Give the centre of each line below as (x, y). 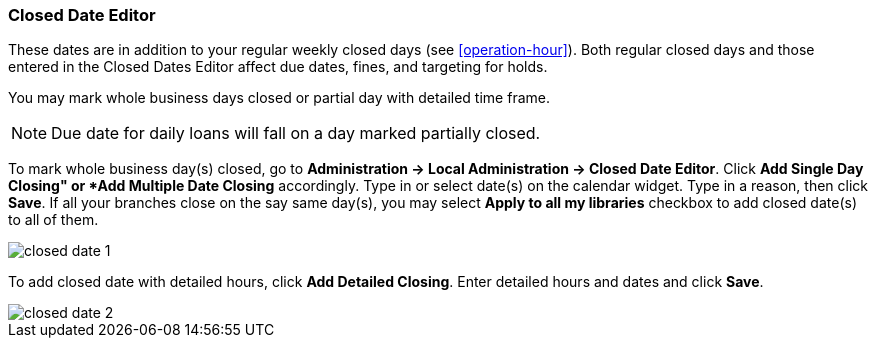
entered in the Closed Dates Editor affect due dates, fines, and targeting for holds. (278, 67)
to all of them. (53, 220)
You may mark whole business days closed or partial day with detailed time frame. (279, 98)
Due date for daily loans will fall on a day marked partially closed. (296, 133)
